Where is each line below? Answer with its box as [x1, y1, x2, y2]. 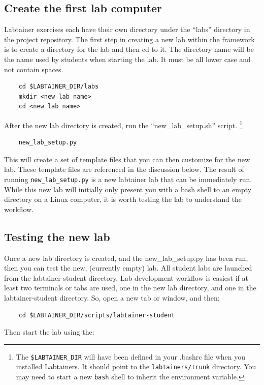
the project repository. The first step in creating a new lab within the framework [4, 34, 255, 44]
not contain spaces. [4, 64, 63, 74]
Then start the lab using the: [4, 327, 94, 337]
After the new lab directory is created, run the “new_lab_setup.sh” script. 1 [4, 118, 243, 130]
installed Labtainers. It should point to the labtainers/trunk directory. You [16, 361, 256, 372]
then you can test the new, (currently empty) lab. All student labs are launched [4, 262, 252, 273]
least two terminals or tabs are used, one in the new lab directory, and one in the [4, 282, 256, 293]
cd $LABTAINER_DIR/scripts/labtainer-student [18, 311, 175, 319]
